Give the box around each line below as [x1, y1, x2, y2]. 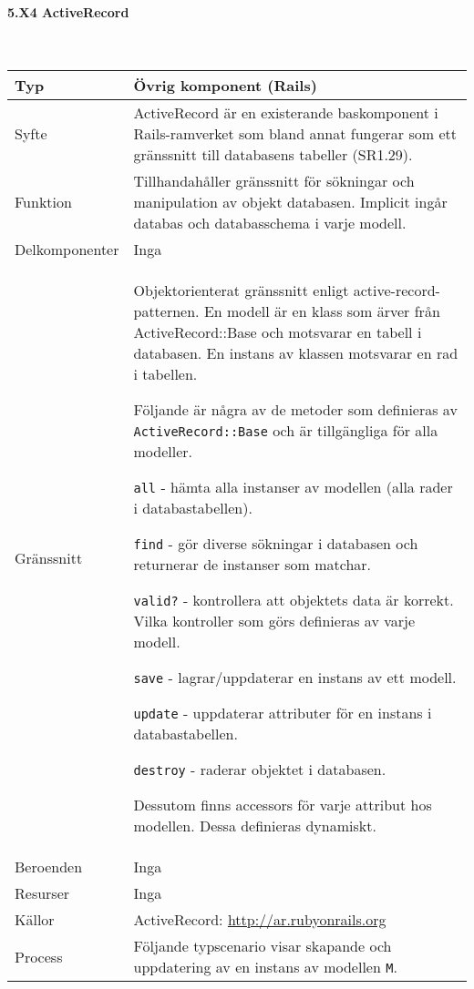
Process [15, 945, 63, 967]
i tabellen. [133, 363, 198, 385]
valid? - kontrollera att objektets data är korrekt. [133, 589, 454, 611]
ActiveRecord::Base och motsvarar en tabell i [133, 321, 422, 343]
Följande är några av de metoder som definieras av [133, 399, 458, 421]
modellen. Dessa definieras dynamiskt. [133, 815, 376, 837]
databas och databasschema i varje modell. [133, 212, 407, 234]
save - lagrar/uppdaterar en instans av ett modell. [133, 667, 457, 688]
